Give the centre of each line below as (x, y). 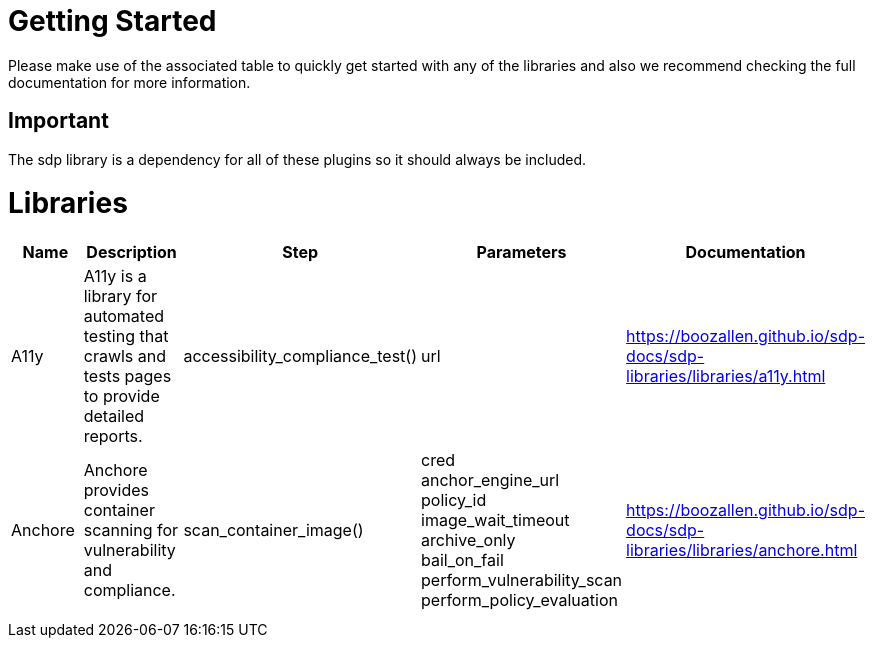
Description (131, 252)
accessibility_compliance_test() (300, 356)
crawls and (125, 356)
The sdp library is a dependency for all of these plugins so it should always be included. (297, 159)
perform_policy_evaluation (519, 600)
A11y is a (115, 276)
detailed (114, 416)
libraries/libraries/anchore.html (742, 550)
